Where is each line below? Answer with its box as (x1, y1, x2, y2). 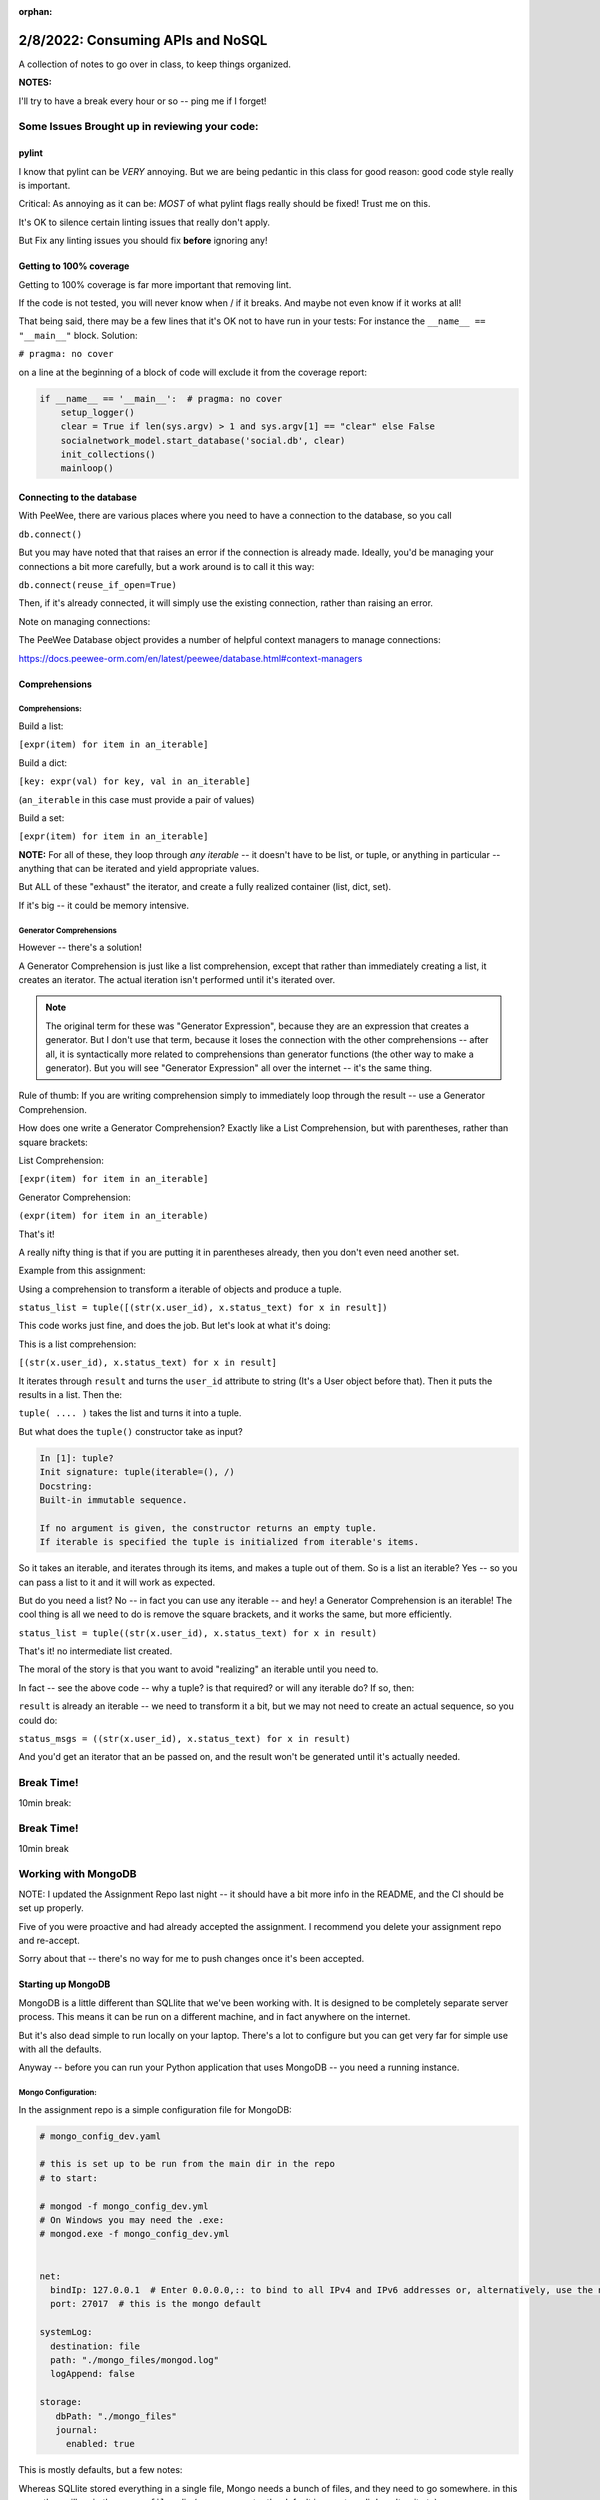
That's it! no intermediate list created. (18, 1645, 173, 1657)
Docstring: (39, 1480, 93, 1492)
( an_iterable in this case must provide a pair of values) (18, 793, 255, 805)
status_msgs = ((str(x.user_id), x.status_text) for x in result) (18, 1733, 352, 1745)
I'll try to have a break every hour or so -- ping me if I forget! (18, 95, 267, 107)
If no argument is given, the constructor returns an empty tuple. (39, 1522, 378, 1534)
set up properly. (18, 1902, 84, 1914)
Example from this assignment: (18, 1265, 146, 1277)
